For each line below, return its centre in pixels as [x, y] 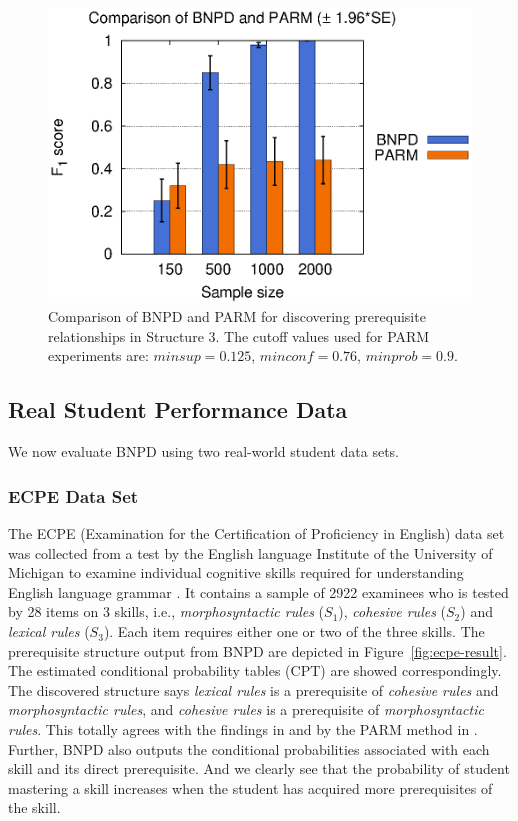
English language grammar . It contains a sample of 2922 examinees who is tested [258, 591]
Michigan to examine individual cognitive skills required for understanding [236, 572]
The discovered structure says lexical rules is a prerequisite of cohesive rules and [253, 689]
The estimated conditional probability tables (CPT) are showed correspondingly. [255, 670]
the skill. [34, 807]
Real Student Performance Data [178, 409]
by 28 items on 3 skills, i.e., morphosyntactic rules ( [166, 611]
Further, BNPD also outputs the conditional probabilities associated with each [249, 748]
